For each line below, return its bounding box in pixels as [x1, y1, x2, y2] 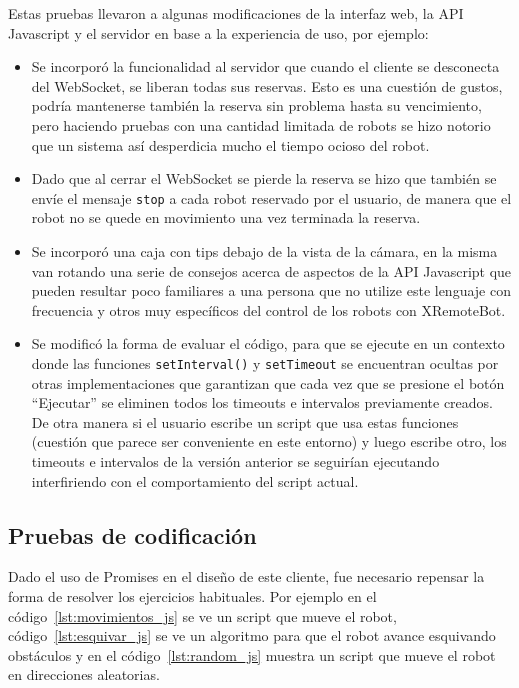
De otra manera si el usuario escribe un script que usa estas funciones [31, 411, 459, 432]
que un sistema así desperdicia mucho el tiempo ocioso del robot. [31, 134, 430, 155]
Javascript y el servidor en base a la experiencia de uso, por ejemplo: [8, 22, 429, 43]
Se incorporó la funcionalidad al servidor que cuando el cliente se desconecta [31, 56, 500, 77]
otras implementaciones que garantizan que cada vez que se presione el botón [31, 372, 505, 393]
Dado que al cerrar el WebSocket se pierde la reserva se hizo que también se [31, 168, 497, 189]
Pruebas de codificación [8, 519, 257, 550]
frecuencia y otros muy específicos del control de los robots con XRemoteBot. [31, 299, 506, 320]
